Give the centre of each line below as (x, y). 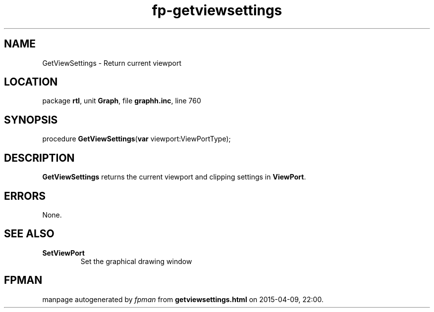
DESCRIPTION (39, 158)
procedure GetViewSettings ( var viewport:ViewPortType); (136, 139)
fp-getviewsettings (217, 10)
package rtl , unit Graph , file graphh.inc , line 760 (122, 101)
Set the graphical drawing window (136, 261)
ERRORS (25, 196)
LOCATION (31, 82)
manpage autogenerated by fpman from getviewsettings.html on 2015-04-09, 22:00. (183, 299)
